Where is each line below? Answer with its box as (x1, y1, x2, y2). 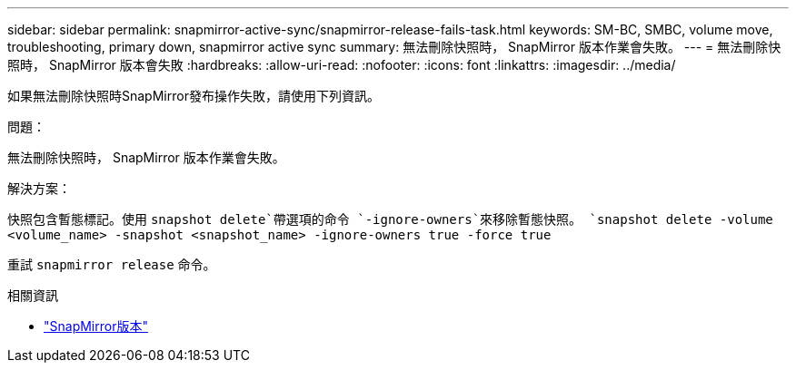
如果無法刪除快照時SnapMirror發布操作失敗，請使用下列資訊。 (7, 88, 380, 103)
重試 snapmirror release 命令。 (7, 257, 216, 272)
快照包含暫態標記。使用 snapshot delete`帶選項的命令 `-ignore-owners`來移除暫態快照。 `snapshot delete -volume (7, 211, 773, 227)
